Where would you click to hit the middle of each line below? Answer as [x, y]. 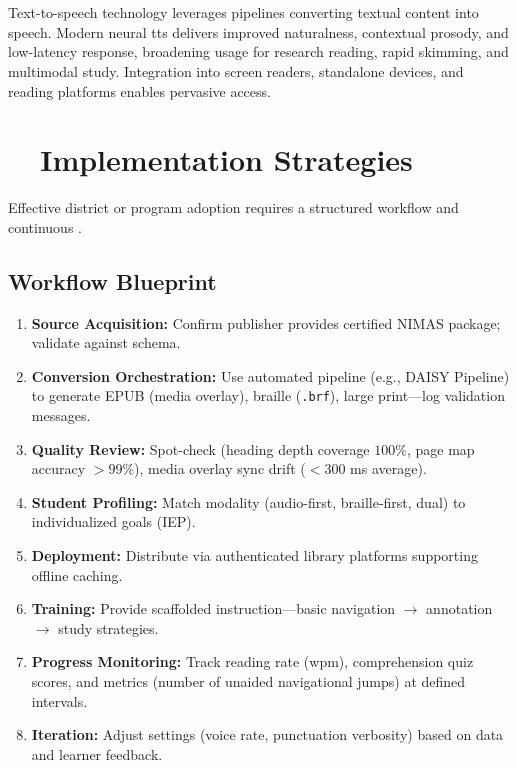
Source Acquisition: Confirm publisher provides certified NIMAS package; [266, 322]
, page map [440, 448]
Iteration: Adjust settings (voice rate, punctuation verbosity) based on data [267, 734]
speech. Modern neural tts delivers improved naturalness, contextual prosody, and [258, 31]
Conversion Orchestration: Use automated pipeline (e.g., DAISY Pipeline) [270, 375]
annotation [459, 608]
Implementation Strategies [226, 159]
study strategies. [108, 627]
